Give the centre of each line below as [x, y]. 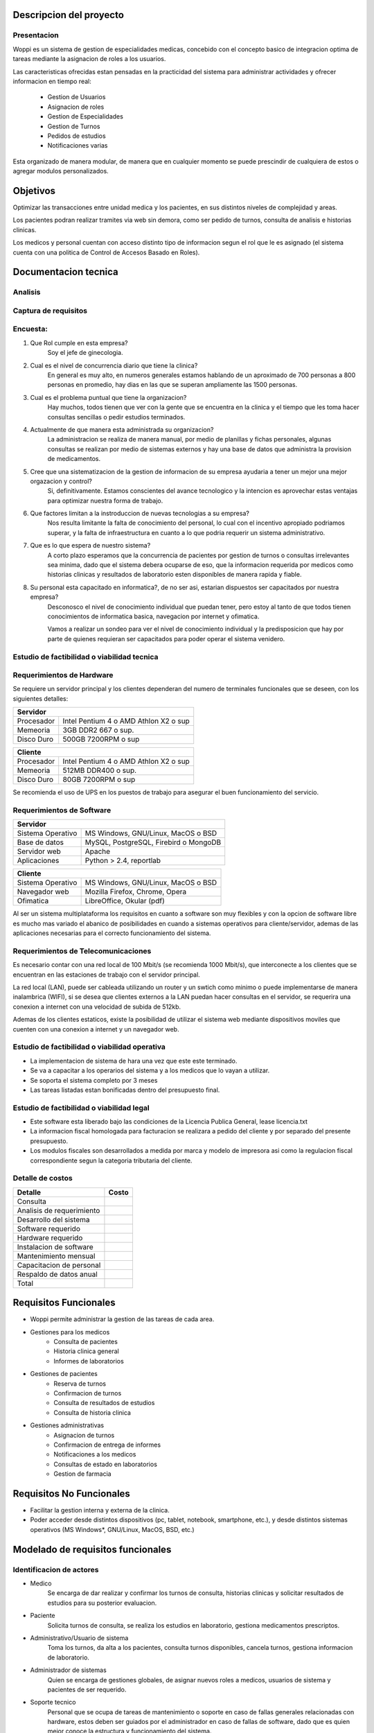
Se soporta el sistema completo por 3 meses [94, 1080]
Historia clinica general [86, 1351]
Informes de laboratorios [89, 1361]
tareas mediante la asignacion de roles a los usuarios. [89, 59]
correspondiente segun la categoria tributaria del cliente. [111, 1160]
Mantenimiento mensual [56, 1256]
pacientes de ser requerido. [87, 1689]
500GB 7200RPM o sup [101, 740]
